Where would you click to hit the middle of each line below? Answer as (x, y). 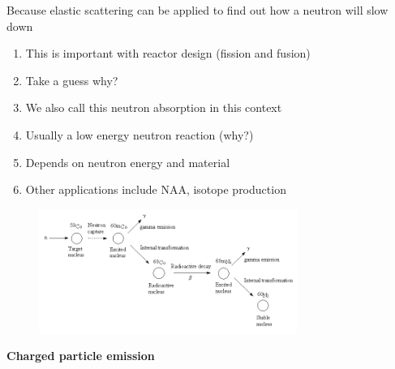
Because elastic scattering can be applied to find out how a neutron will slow (197, 10)
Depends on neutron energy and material (128, 162)
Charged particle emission (81, 356)
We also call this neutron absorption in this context (154, 107)
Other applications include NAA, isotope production (156, 189)
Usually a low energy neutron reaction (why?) (140, 134)
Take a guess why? (72, 80)
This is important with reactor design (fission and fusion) (168, 53)
